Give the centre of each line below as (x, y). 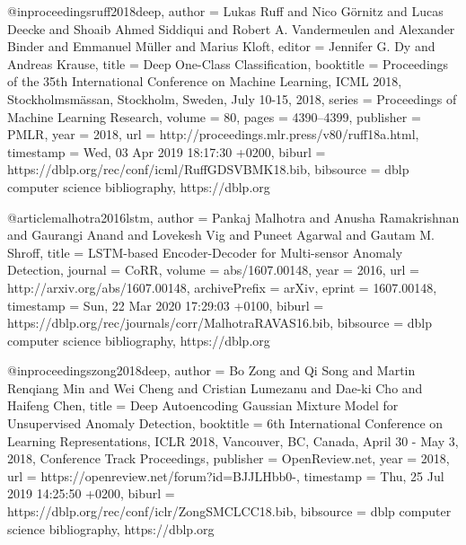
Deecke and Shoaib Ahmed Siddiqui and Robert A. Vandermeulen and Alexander (231, 28)
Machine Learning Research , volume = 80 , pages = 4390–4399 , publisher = (214, 116)
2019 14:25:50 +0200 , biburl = (91, 493)
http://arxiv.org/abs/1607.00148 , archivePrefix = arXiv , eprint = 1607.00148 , (222, 287)
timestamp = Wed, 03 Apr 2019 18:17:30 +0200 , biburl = (167, 151)
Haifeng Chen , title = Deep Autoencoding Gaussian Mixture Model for (203, 405)
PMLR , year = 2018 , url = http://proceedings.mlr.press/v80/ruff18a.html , (213, 134)
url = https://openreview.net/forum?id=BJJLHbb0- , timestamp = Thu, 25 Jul (226, 475)
